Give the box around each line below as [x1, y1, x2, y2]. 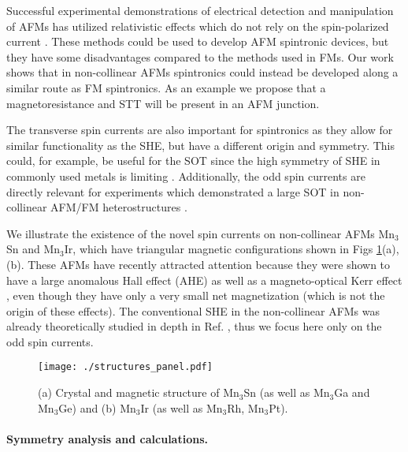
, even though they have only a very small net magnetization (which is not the [6, 287, 385, 304]
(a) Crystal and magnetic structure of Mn [38, 384, 239, 401]
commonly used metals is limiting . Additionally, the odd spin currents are [6, 167, 365, 184]
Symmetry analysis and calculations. [6, 430, 208, 446]
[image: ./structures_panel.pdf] [38, 361, 213, 373]
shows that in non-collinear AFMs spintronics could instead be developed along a [6, 64, 399, 80]
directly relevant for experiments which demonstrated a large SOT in [6, 183, 339, 200]
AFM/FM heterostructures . [50, 199, 187, 215]
